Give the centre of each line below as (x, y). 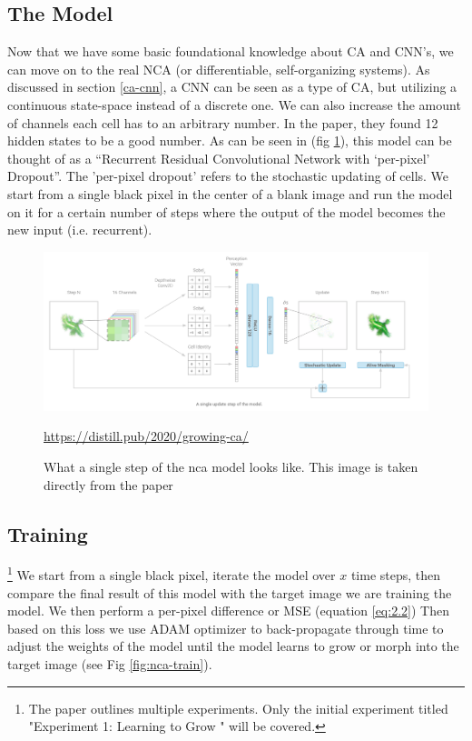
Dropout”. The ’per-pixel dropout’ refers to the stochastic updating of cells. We (228, 176)
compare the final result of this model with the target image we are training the (230, 592)
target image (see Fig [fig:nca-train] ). (110, 664)
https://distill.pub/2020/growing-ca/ (146, 436)
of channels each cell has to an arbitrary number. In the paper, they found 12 (223, 122)
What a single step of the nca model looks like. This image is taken (231, 467)
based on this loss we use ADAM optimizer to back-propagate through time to (226, 628)
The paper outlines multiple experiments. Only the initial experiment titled (238, 708)
